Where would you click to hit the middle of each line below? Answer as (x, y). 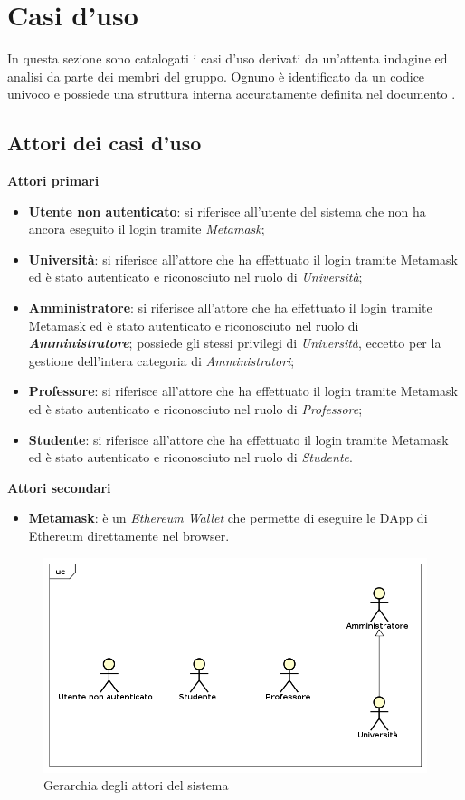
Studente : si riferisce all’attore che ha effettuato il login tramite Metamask (238, 439)
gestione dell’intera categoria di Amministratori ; (161, 360)
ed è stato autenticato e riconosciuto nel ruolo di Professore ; (195, 409)
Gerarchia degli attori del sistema (136, 785)
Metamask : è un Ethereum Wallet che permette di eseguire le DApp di (228, 518)
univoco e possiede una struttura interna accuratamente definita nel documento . (232, 94)
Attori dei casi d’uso (104, 143)
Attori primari (53, 181)
